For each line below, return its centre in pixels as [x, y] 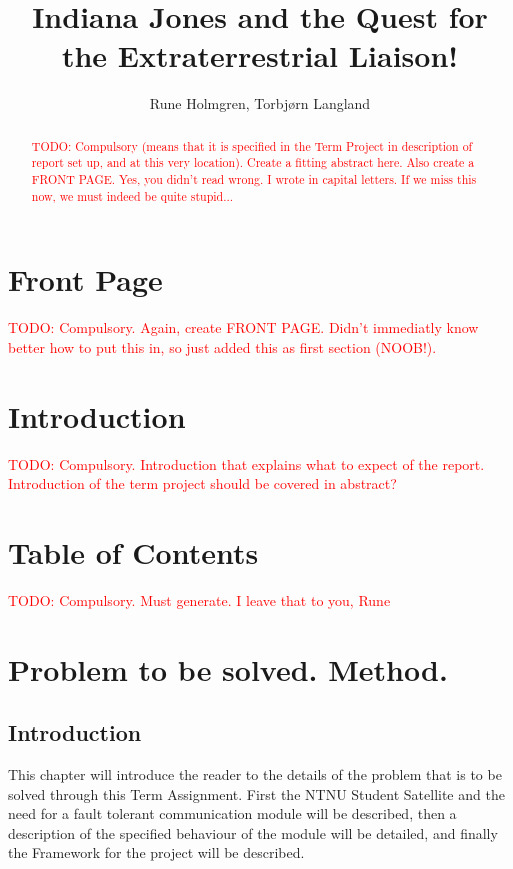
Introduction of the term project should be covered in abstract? [202, 483]
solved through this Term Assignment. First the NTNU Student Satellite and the [256, 793]
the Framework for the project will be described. [156, 852]
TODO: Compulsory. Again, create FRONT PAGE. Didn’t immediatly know [243, 327]
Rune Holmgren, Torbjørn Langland [260, 103]
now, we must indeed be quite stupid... [132, 195]
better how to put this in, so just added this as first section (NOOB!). [222, 346]
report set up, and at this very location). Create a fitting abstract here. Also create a [253, 162]
